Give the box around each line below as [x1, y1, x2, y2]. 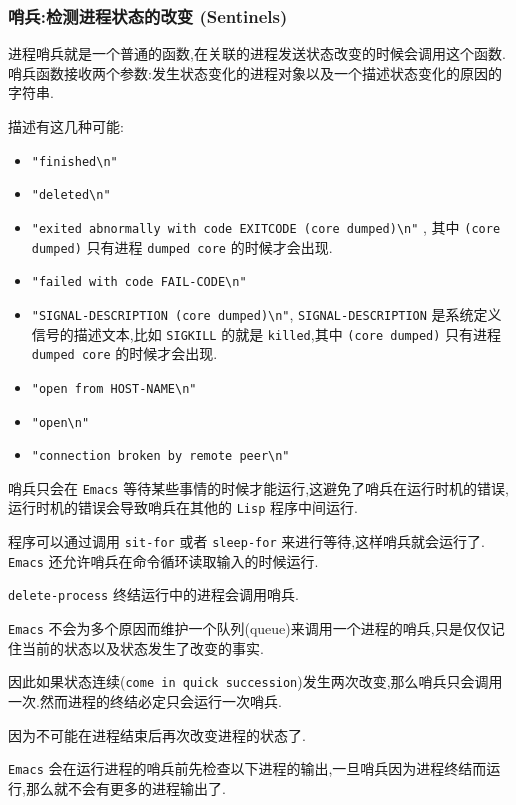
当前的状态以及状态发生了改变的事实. [21, 637, 264, 658]
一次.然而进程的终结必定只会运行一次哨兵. [8, 691, 282, 711]
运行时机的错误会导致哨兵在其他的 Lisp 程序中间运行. [8, 497, 358, 518]
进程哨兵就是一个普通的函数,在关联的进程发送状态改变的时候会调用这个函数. [8, 43, 506, 64]
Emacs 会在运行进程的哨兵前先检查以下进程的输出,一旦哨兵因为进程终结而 [8, 758, 487, 779]
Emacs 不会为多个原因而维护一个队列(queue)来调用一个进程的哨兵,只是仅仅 [8, 618, 491, 639]
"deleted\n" [31, 188, 111, 203]
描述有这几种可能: [8, 116, 124, 136]
